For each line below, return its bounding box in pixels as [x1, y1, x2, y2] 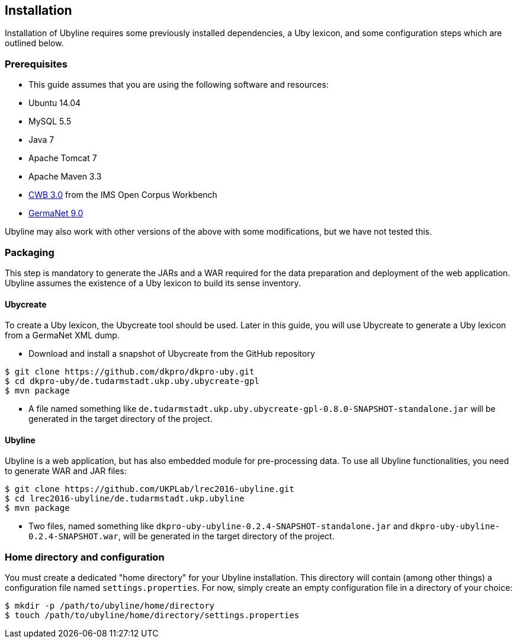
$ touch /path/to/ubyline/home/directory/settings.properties [5, 610, 300, 620]
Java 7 [28, 135, 54, 145]
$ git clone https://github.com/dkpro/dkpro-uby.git [5, 367, 255, 377]
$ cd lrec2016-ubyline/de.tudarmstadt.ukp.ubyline [5, 494, 245, 504]
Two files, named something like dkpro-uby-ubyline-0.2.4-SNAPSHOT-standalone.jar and [28, 521, 408, 532]
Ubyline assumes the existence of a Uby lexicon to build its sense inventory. [5, 277, 301, 288]
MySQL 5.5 [28, 116, 72, 127]
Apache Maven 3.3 [28, 171, 102, 182]
